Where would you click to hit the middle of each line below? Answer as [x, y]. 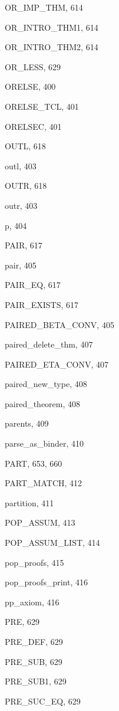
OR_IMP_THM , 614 [44, 7]
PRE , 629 [22, 622]
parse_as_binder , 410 [44, 443]
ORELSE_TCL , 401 [42, 106]
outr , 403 [21, 205]
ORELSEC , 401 [33, 126]
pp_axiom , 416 [32, 602]
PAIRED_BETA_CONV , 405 [59, 324]
